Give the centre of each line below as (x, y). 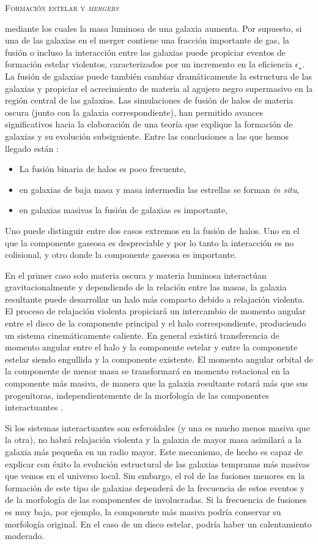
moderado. (25, 536)
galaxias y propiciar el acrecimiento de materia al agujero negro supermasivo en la (159, 88)
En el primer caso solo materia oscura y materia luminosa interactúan (136, 275)
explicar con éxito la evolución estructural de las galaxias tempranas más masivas (157, 463)
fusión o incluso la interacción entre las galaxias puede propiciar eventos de (146, 52)
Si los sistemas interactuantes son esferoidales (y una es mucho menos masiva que (157, 427)
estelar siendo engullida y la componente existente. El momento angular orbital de (159, 359)
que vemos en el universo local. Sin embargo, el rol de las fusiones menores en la (155, 476)
